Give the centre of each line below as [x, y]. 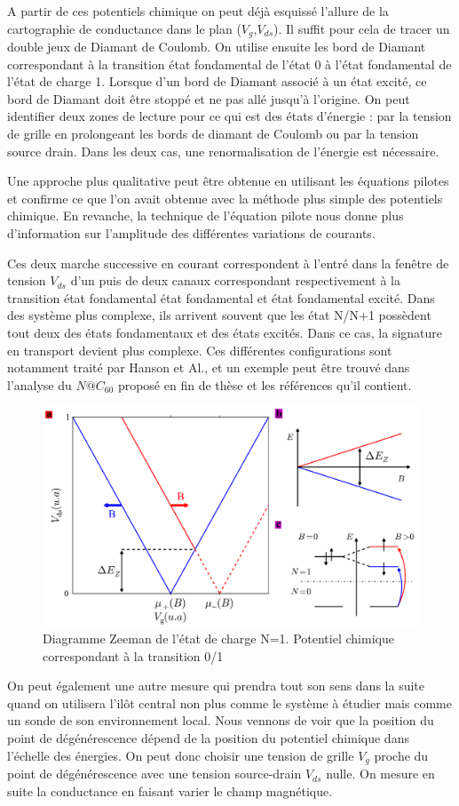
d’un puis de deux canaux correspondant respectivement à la [236, 280]
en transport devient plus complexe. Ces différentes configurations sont [200, 350]
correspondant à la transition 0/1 [133, 655]
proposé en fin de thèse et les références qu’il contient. [265, 384]
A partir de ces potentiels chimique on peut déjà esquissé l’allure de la [198, 11]
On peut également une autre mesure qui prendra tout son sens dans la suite [216, 686]
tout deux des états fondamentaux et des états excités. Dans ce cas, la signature [225, 332]
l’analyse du [40, 384]
